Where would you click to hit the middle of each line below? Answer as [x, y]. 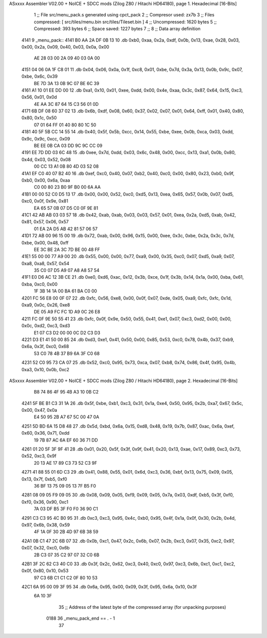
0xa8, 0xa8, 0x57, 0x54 [45, 263]
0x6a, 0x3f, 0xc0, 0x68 [45, 346]
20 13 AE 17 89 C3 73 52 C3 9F [66, 463]
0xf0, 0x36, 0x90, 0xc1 [45, 502]
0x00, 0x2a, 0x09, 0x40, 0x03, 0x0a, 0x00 [66, 47]
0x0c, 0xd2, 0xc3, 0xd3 [46, 326]
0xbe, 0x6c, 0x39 [40, 76]
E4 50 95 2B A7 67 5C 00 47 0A [67, 417]
